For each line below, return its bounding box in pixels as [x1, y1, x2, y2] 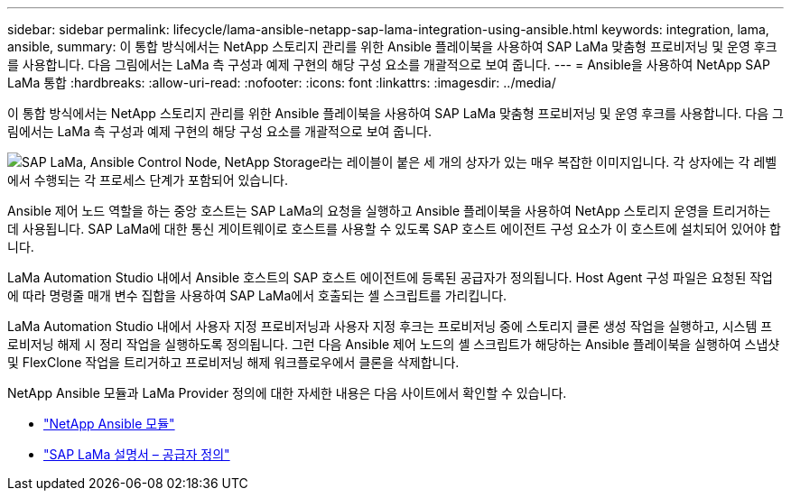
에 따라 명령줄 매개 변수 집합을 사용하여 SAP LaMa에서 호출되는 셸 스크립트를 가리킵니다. [7, 288, 507, 303]
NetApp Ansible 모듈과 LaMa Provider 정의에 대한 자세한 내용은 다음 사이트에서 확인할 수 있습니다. [7, 385, 567, 401]
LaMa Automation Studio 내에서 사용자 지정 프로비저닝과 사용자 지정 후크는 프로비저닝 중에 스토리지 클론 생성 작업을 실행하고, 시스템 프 [7, 318, 773, 334]
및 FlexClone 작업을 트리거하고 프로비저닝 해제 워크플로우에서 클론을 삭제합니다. [7, 355, 460, 370]
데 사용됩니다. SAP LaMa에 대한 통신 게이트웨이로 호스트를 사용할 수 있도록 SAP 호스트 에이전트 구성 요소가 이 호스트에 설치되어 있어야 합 [7, 221, 781, 236]
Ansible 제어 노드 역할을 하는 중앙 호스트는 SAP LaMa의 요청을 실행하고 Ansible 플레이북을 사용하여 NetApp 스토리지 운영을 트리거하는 [7, 203, 771, 218]
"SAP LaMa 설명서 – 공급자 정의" [43, 447, 230, 462]
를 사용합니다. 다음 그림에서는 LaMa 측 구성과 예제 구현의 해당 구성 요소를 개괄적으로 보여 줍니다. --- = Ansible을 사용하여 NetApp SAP [7, 57, 770, 72]
